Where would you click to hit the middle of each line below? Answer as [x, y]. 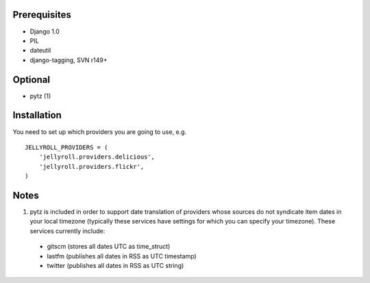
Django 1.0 [45, 31]
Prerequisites [42, 15]
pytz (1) [40, 96]
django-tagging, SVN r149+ [69, 60]
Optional [32, 80]
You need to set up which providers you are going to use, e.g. [100, 132]
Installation [37, 115]
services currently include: [67, 231]
